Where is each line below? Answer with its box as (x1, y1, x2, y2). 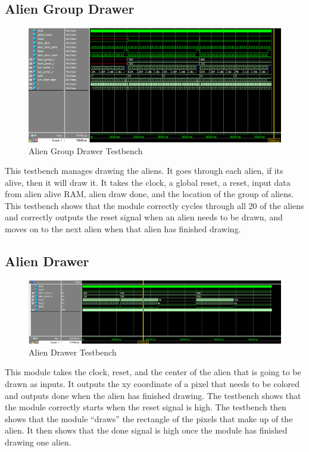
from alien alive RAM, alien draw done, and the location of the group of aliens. (5, 188, 294, 200)
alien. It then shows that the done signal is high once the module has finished (5, 424, 288, 437)
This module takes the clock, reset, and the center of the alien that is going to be (5, 366, 301, 378)
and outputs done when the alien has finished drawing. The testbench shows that (5, 389, 301, 401)
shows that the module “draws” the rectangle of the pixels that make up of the (5, 412, 293, 425)
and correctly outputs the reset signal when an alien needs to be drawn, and (5, 211, 283, 223)
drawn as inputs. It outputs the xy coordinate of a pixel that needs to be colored (5, 378, 300, 390)
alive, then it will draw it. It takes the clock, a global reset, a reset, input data (5, 176, 291, 188)
